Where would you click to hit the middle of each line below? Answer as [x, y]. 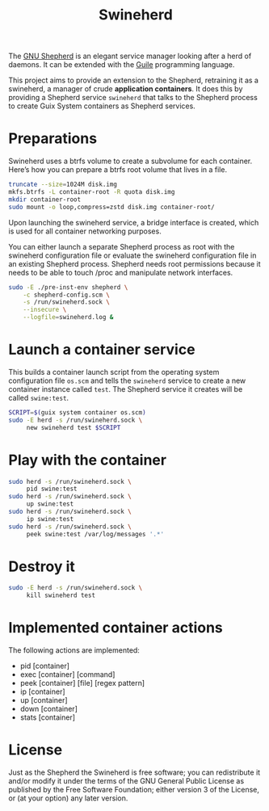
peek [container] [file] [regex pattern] [82, 683]
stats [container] [47, 717]
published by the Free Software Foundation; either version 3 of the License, [134, 790]
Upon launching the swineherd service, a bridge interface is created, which [134, 222]
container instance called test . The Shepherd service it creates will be [126, 389]
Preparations [53, 139]
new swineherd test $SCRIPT [74, 427]
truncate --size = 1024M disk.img [63, 185]
